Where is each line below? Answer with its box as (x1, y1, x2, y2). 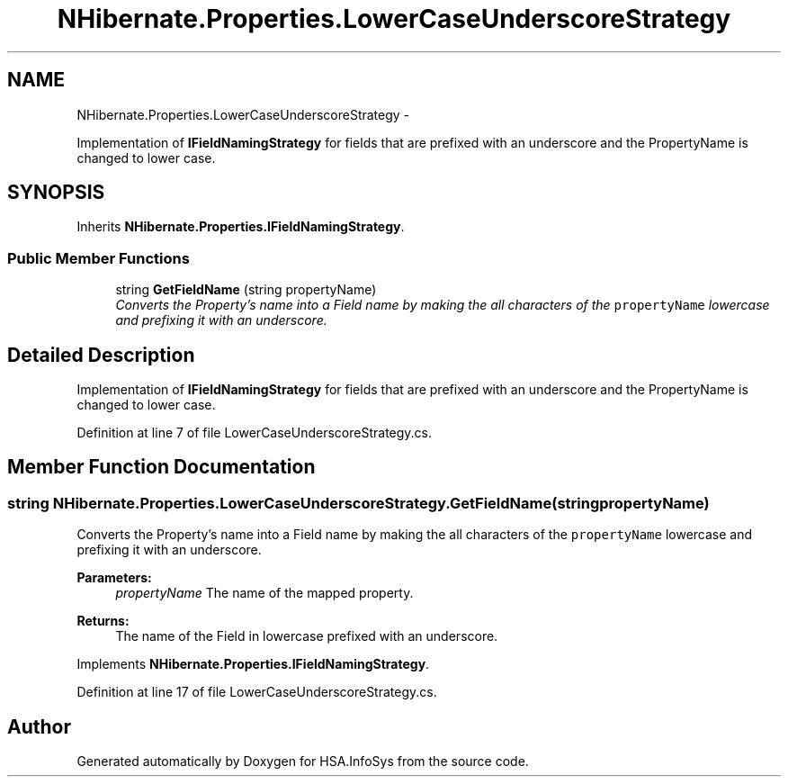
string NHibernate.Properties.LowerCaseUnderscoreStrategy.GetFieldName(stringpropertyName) (7, 493, 710, 512)
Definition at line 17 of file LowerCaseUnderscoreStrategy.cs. (76, 684, 437, 700)
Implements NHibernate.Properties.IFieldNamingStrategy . (76, 656, 430, 672)
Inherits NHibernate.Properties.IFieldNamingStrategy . (76, 219, 405, 235)
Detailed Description (7, 343, 195, 366)
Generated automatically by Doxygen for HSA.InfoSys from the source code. (76, 753, 529, 770)
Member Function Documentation (7, 455, 316, 479)
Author (7, 715, 71, 738)
